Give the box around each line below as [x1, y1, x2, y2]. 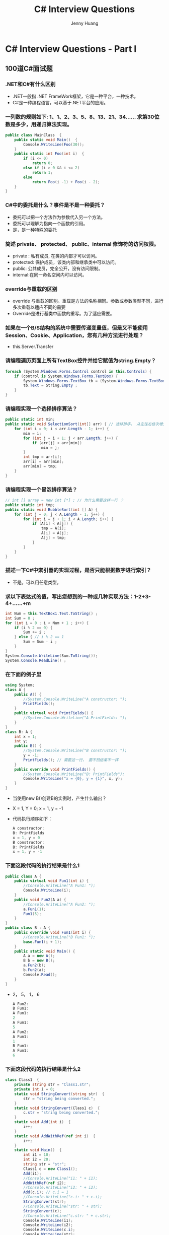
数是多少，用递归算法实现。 [5, 121, 72, 128]
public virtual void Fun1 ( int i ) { [14, 878, 89, 883]
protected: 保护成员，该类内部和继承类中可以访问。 [12, 259, 119, 265]
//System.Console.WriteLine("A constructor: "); [23, 697, 127, 702]
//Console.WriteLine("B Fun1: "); [23, 934, 96, 940]
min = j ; [41, 445, 59, 450]
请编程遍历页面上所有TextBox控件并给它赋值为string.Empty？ [5, 357, 156, 364]
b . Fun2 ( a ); [23, 968, 46, 973]
